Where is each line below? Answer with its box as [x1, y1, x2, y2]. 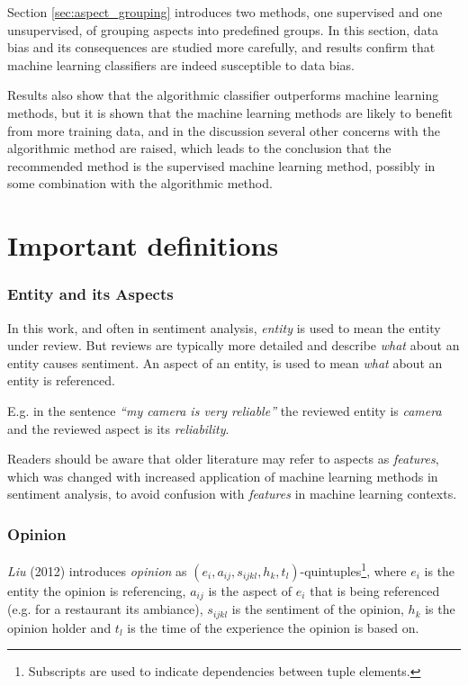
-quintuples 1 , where [300, 559, 407, 580]
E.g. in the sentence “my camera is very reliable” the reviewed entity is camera [7, 401, 442, 420]
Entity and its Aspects [7, 283, 174, 305]
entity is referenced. [7, 371, 115, 390]
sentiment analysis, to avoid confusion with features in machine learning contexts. [7, 484, 457, 503]
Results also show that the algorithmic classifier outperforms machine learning [7, 86, 439, 104]
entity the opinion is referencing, [7, 581, 186, 600]
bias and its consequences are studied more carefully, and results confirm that [7, 38, 436, 57]
